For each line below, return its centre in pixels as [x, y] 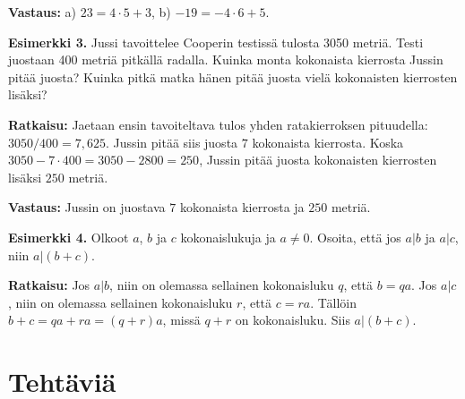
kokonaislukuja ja [228, 237]
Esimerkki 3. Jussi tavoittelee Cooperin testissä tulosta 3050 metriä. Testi [216, 42]
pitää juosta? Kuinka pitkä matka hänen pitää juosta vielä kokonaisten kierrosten [233, 76]
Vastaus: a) [42, 12]
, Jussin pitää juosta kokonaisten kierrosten [318, 160]
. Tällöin [333, 302]
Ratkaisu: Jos [49, 285]
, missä [181, 320]
